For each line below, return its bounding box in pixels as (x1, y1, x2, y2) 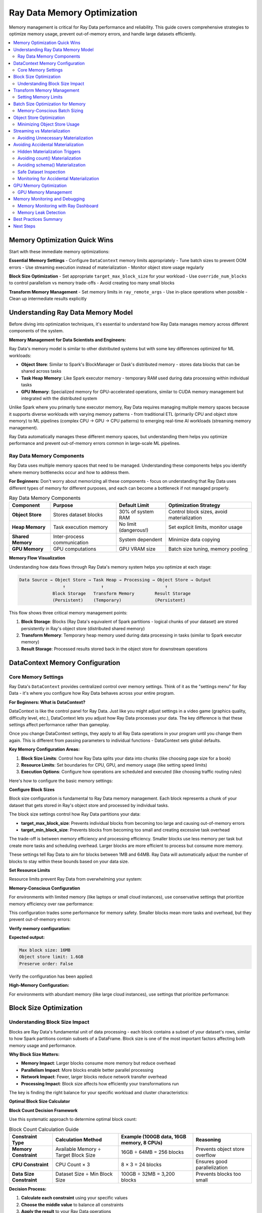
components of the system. (9, 328, 64, 334)
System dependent (119, 536, 163, 543)
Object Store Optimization (13, 115, 65, 120)
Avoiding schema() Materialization (17, 162, 86, 168)
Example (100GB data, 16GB (121, 1133, 187, 1140)
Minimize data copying (168, 536, 220, 543)
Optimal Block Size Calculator (9, 1098, 70, 1104)
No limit (119, 521, 137, 527)
